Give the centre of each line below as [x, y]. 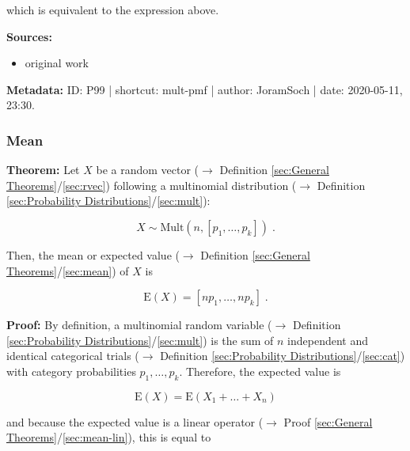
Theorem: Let [43, 170]
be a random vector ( [148, 170]
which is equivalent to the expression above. [113, 9]
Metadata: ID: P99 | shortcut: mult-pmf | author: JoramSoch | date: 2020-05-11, [205, 89]
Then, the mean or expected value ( [93, 254]
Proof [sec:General [328, 421]
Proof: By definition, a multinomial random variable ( [139, 325]
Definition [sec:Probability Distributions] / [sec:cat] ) [283, 356]
